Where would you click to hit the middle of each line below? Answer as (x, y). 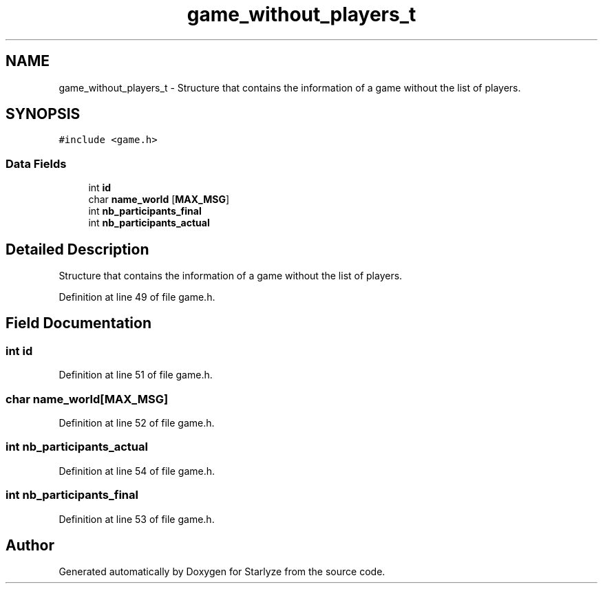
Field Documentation (78, 323)
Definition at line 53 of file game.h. (137, 519)
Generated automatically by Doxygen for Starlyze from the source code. (222, 572)
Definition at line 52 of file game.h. (137, 423)
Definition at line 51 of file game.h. (136, 375)
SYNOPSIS (43, 114)
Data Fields (36, 163)
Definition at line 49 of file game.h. (137, 297)
